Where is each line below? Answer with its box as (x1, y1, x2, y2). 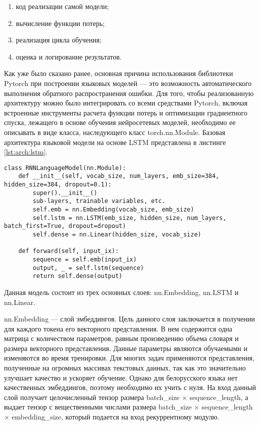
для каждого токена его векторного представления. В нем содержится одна (4, 323, 232, 333)
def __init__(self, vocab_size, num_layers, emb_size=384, (18, 172, 219, 180)
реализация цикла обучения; (16, 34, 102, 45)
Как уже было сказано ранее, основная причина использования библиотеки (4, 68, 233, 78)
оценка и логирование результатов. (16, 51, 122, 61)
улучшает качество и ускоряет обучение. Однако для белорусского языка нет (4, 372, 238, 382)
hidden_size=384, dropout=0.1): (4, 181, 112, 188)
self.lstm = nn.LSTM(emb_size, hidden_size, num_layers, (33, 214, 226, 221)
